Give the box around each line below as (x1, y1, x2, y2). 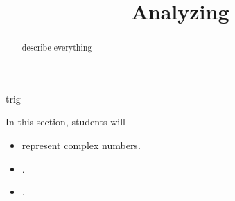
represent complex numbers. (21, 138, 141, 152)
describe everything (21, 42, 92, 53)
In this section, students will (6, 114, 125, 129)
